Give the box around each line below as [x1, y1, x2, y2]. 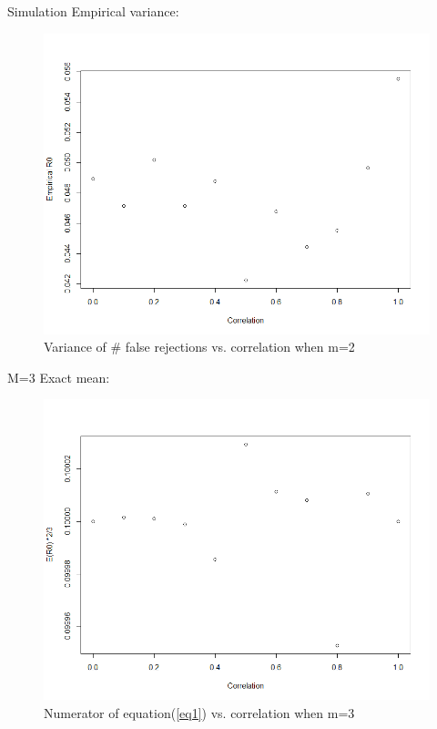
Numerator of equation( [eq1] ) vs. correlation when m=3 [44, 703, 355, 722]
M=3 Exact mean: [7, 367, 110, 386]
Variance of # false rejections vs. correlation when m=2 [44, 337, 355, 356]
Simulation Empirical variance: [7, 2, 179, 20]
